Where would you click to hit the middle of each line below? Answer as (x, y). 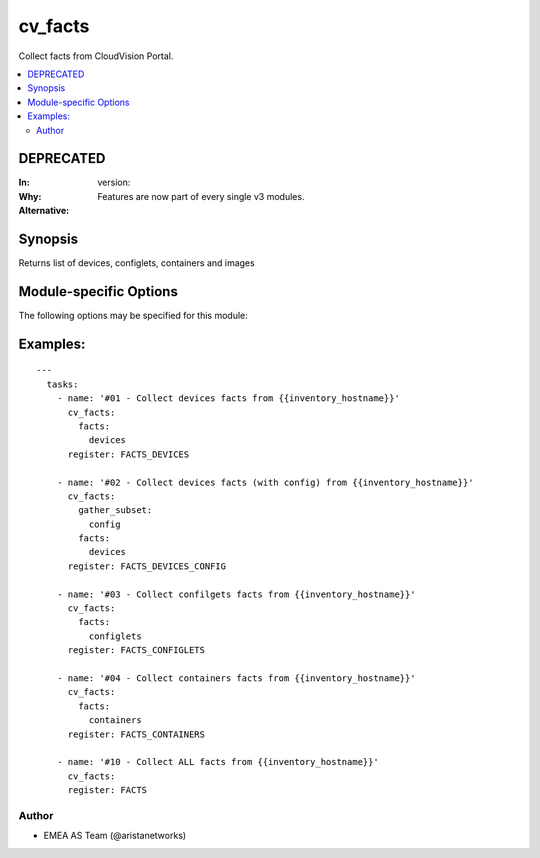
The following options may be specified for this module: (133, 315)
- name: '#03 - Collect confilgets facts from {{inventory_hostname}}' (236, 594)
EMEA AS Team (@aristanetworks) (115, 836)
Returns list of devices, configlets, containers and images (136, 263)
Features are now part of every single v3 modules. (201, 196)
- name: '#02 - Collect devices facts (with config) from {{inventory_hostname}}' (265, 482)
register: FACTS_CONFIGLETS (136, 650)
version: (114, 182)
